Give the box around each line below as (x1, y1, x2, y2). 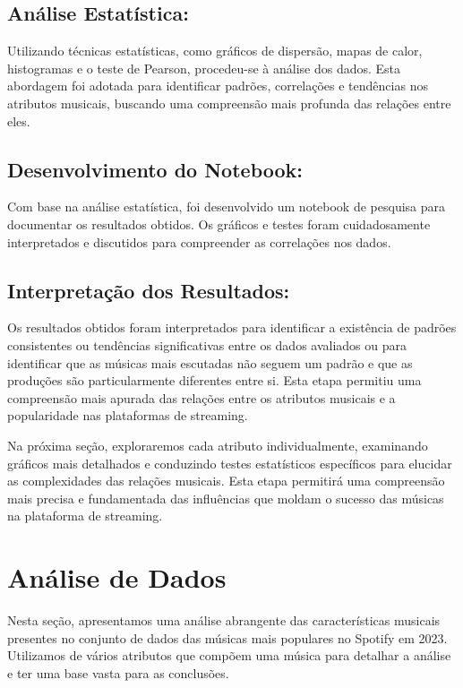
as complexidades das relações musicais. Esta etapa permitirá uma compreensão (7, 471, 445, 490)
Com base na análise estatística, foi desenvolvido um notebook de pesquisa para (7, 197, 446, 216)
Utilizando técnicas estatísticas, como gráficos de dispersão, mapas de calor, (7, 41, 423, 60)
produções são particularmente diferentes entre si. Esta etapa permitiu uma (7, 371, 422, 390)
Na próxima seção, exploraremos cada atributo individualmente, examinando (7, 435, 428, 454)
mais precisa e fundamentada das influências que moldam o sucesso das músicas (7, 488, 444, 507)
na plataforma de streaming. (7, 506, 163, 525)
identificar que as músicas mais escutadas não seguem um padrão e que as (7, 353, 413, 372)
